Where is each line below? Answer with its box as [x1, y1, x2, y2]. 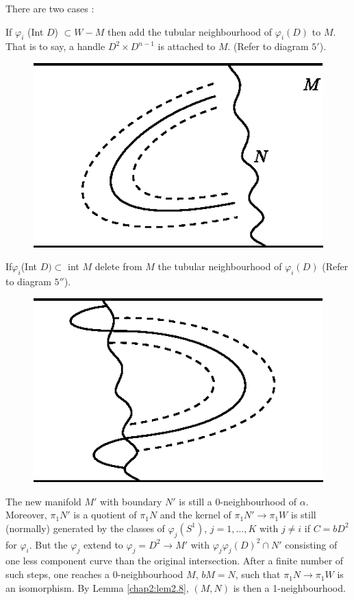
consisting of [285, 537, 338, 551]
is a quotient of [73, 507, 137, 522]
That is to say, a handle [5, 39, 105, 53]
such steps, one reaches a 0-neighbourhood [5, 567, 184, 581]
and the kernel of [160, 507, 231, 522]
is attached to [157, 39, 216, 53]
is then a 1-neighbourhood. [233, 580, 346, 595]
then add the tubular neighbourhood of [107, 24, 273, 38]
